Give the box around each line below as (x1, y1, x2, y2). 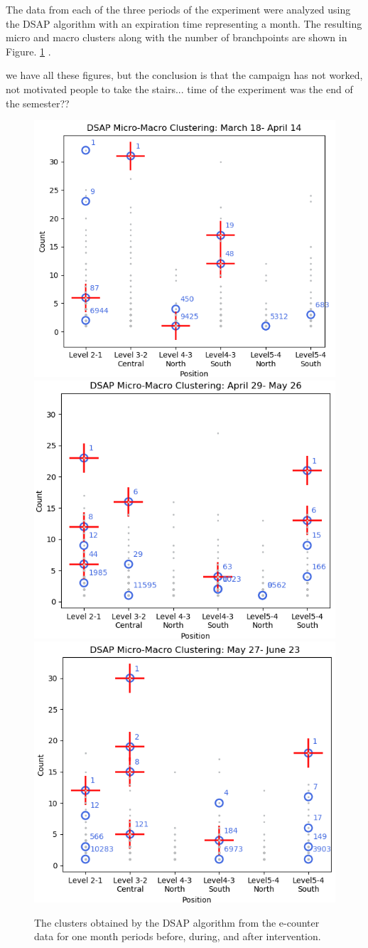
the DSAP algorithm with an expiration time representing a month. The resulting (6, 16, 362, 31)
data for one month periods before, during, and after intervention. (34, 929, 321, 944)
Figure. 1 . (6, 43, 51, 58)
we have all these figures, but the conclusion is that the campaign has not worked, (6, 68, 363, 82)
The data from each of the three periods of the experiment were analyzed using (6, 2, 351, 16)
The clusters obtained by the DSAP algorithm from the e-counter (34, 915, 320, 930)
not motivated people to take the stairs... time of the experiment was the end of (6, 81, 353, 96)
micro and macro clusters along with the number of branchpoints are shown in (6, 30, 347, 45)
